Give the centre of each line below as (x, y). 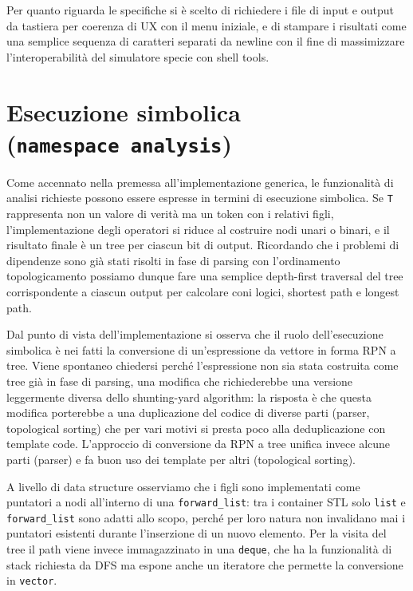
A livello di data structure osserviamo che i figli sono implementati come (183, 486)
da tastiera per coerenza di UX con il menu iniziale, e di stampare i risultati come (206, 25)
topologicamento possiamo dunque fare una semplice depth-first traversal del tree (205, 276)
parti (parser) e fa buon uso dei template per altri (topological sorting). (181, 459)
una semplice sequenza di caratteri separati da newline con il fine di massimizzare (206, 41)
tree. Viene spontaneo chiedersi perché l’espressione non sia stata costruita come (203, 365)
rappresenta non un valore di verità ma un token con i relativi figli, (170, 214)
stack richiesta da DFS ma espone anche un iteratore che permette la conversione (205, 564)
